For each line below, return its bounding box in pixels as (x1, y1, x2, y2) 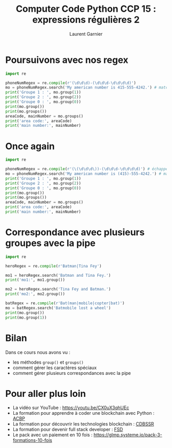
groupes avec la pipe (5, 237, 96, 249)
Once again (5, 140, 55, 152)
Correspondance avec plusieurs (5, 227, 145, 238)
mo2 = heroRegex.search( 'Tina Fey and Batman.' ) (5, 287, 111, 292)
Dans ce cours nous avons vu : (5, 349, 71, 355)
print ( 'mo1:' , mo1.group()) (5, 277, 66, 283)
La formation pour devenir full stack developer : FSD (12, 427, 123, 433)
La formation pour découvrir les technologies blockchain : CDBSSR (12, 421, 155, 427)
